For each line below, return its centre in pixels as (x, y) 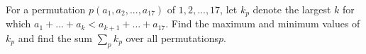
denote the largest (292, 9)
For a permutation (46, 9)
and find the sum (55, 38)
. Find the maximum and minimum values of (263, 23)
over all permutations (172, 38)
